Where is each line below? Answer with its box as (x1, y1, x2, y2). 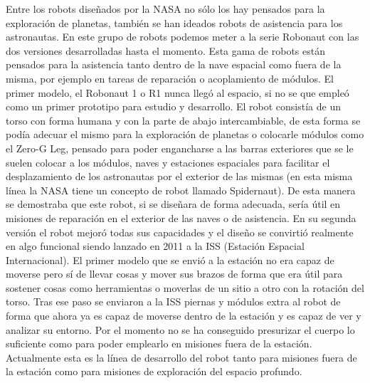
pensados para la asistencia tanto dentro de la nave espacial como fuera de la (6, 57, 342, 72)
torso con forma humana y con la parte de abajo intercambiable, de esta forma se (6, 112, 361, 127)
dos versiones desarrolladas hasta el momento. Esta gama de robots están (6, 43, 325, 58)
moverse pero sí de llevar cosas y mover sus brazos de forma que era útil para (6, 266, 343, 281)
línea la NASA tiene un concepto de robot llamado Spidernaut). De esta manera (6, 182, 356, 197)
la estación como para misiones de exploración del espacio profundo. (6, 364, 302, 379)
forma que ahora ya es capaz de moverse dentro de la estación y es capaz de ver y (6, 308, 361, 323)
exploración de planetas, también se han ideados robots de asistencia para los (6, 15, 343, 30)
